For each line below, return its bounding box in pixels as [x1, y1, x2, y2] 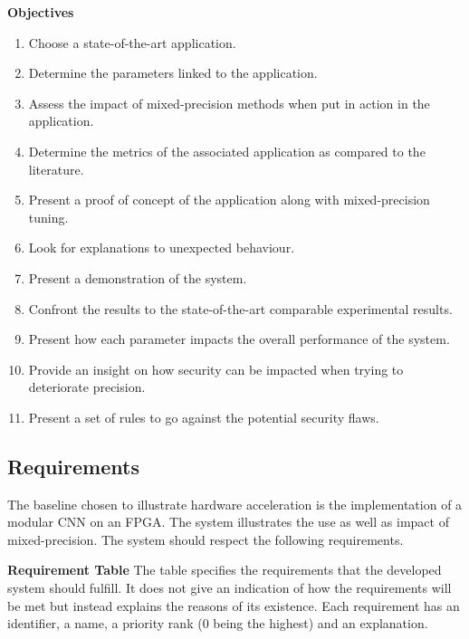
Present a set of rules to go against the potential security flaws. [28, 407, 379, 426]
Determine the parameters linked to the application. [28, 63, 318, 82]
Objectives [7, 3, 74, 21]
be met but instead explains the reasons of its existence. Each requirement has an [7, 596, 460, 615]
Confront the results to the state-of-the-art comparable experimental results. [28, 299, 453, 318]
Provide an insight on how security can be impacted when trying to [28, 359, 404, 378]
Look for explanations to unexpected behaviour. [28, 238, 295, 257]
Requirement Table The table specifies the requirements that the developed [7, 560, 442, 579]
